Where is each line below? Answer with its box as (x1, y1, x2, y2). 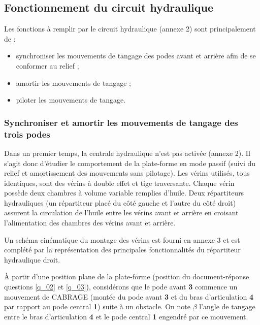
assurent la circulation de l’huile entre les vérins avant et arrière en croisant (4, 207, 239, 218)
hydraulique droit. (4, 254, 60, 265)
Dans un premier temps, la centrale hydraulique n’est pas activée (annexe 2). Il (4, 147, 250, 158)
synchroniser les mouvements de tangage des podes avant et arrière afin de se (16, 50, 256, 61)
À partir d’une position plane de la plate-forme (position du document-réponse (4, 271, 249, 282)
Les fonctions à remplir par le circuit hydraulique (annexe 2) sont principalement (4, 23, 256, 34)
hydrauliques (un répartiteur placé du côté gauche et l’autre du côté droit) (4, 197, 236, 208)
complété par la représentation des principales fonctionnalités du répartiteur (4, 244, 241, 255)
